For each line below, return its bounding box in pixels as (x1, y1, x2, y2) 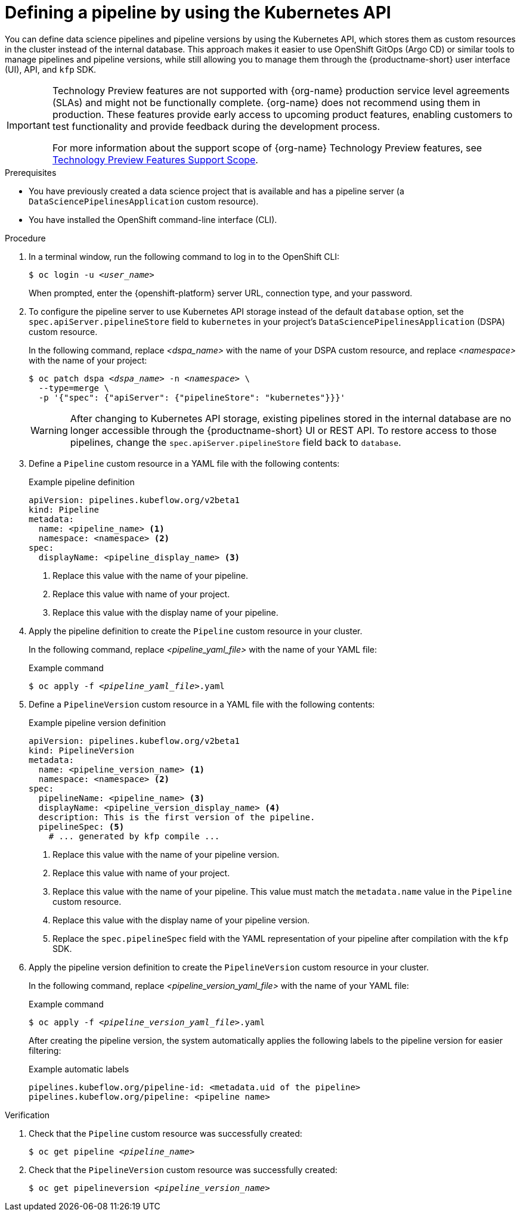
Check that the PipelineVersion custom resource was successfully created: (29, 1164, 338, 1175)
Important (7, 119, 50, 131)
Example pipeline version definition (29, 717, 166, 728)
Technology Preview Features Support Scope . (52, 153, 258, 166)
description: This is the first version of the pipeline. (38, 812, 315, 822)
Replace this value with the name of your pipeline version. (52, 849, 280, 860)
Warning (30, 424, 68, 436)
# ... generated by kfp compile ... (48, 831, 220, 841)
